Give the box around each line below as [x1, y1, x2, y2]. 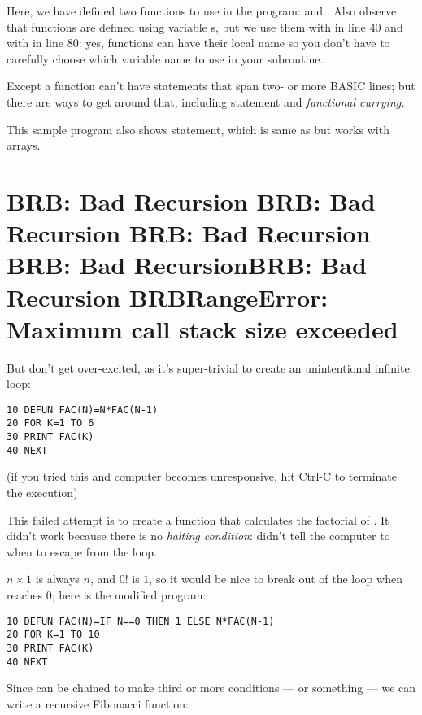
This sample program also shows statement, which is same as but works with [7, 120, 389, 137]
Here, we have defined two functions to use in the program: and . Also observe [7, 2, 397, 19]
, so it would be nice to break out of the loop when [149, 570, 402, 587]
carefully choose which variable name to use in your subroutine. [7, 50, 324, 67]
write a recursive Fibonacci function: [7, 695, 189, 712]
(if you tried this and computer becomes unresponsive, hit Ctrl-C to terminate [7, 468, 398, 485]
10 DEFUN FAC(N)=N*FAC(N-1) [7, 403, 159, 416]
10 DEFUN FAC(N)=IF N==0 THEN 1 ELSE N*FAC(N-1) [7, 615, 275, 627]
